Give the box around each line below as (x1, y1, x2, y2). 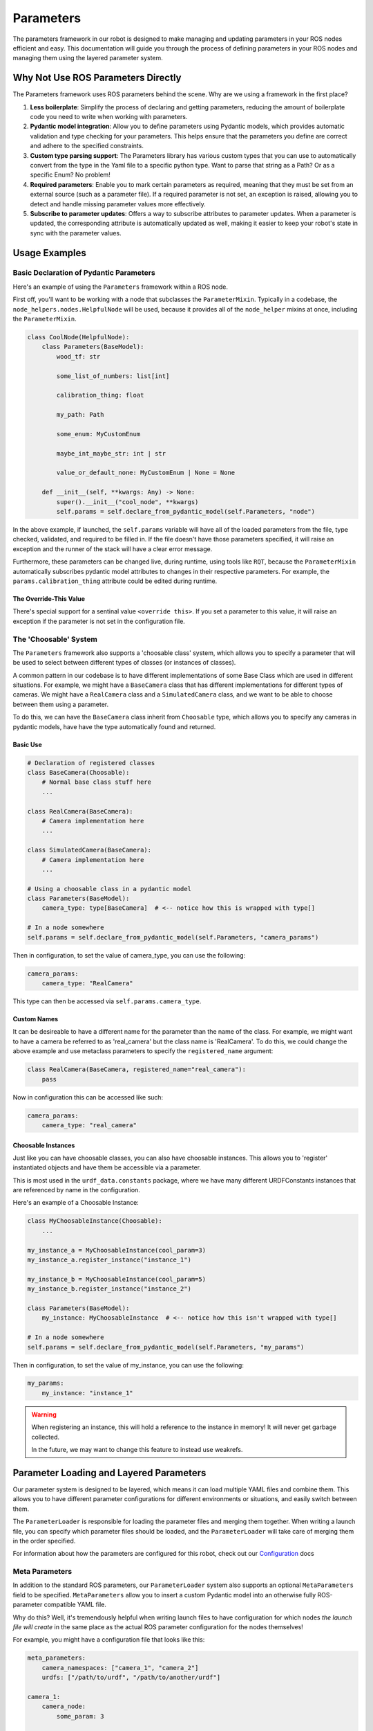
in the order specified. (12, 1536, 76, 1545)
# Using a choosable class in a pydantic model (27, 885, 191, 893)
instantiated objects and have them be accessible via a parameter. (12, 1163, 202, 1172)
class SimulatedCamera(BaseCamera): (27, 846, 152, 854)
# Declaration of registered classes (27, 759, 155, 766)
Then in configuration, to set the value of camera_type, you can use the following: (12, 951, 246, 959)
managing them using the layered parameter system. (12, 54, 164, 62)
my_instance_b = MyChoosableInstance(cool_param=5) (27, 1275, 207, 1283)
